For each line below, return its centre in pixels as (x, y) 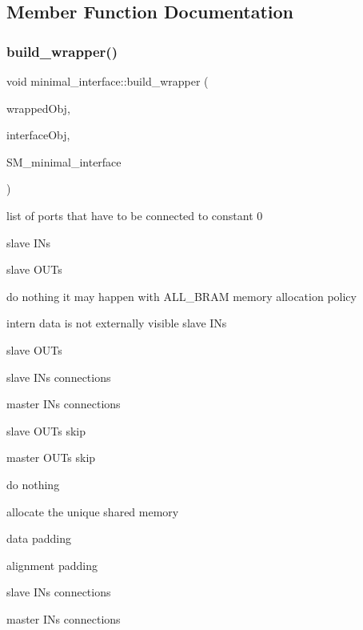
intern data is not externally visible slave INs (117, 323)
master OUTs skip (51, 457)
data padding (39, 538)
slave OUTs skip (46, 430)
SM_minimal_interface (64, 161)
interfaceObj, (38, 135)
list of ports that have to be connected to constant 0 (135, 215)
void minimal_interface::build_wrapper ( (108, 81)
